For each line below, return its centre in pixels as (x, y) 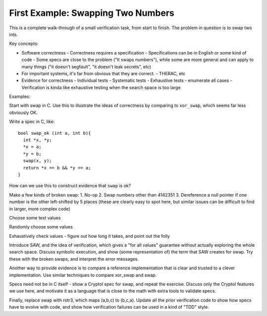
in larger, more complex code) (40, 209)
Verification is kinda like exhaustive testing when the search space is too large (101, 87)
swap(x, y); (37, 161)
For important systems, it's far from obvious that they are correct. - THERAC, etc (103, 73)
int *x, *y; (37, 140)
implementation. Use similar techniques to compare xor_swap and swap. (83, 275)
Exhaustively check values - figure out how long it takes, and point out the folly (89, 236)
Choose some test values (35, 217)
